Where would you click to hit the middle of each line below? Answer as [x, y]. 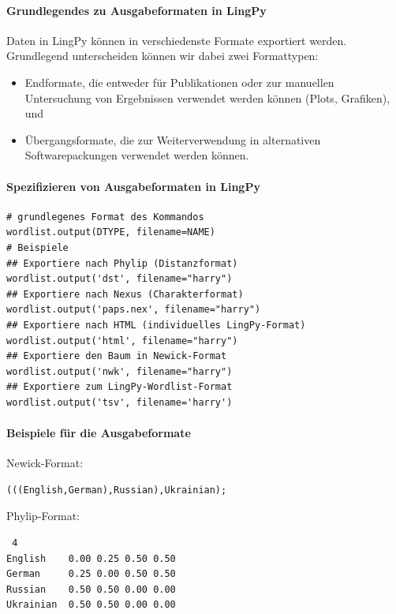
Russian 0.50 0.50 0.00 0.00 [91, 589]
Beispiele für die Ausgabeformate [99, 433]
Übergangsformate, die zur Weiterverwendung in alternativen [173, 139]
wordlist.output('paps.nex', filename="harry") [134, 310]
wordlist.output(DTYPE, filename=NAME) [111, 232]
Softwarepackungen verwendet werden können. [137, 155]
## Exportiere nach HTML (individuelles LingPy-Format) [156, 325]
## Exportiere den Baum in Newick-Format [117, 356]
